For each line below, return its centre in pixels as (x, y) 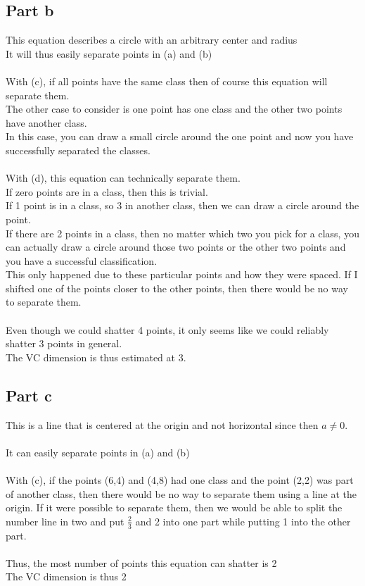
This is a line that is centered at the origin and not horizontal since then (162, 424)
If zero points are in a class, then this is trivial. (107, 191)
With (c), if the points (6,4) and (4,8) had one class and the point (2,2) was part (180, 480)
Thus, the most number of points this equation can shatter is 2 (141, 562)
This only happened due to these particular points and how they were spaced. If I (182, 274)
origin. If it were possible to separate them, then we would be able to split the (174, 507)
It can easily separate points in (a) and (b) (98, 452)
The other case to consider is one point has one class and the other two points (174, 109)
